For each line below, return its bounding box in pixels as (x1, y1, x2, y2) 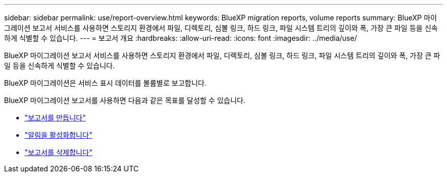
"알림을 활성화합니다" (24, 131, 92, 139)
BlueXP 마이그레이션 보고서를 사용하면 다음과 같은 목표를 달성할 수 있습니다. (4, 96, 245, 105)
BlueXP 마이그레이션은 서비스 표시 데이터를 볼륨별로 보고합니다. (4, 79, 207, 87)
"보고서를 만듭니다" (24, 113, 86, 122)
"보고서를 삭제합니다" (24, 148, 92, 157)
